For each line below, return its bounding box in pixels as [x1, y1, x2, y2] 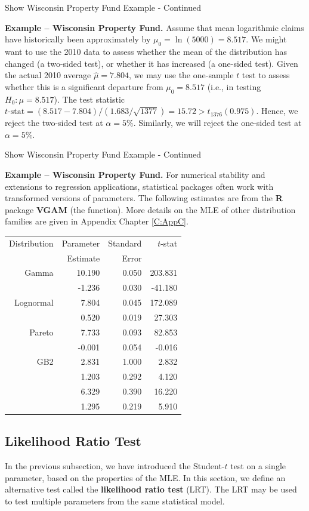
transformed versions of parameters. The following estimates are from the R [5, 192, 283, 204]
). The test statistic [54, 93, 125, 105]
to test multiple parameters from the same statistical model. [5, 495, 225, 507]
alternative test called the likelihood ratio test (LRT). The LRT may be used [5, 483, 297, 495]
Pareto [29, 325, 54, 338]
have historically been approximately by [5, 33, 151, 45]
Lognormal [14, 296, 54, 309]
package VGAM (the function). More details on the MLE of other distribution [5, 203, 296, 216]
